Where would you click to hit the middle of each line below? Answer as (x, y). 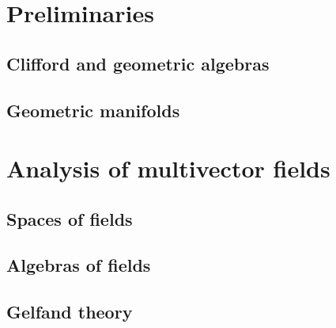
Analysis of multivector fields (168, 168)
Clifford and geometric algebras (138, 63)
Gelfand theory (70, 312)
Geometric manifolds (93, 110)
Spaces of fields (70, 218)
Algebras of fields (79, 265)
